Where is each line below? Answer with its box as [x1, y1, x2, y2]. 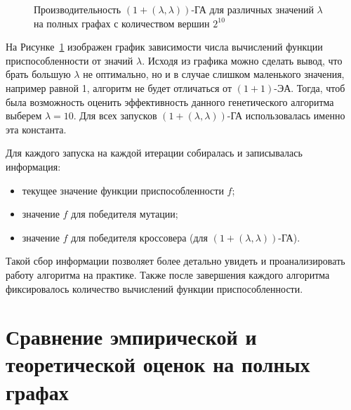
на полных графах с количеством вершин [34, 15, 210, 30]
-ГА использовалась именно [227, 108, 345, 123]
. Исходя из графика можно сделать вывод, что [142, 53, 343, 67]
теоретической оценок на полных [6, 350, 310, 378]
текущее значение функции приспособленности [22, 183, 224, 197]
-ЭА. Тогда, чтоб [274, 80, 345, 95]
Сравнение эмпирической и [6, 322, 257, 351]
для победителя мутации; [71, 206, 178, 221]
